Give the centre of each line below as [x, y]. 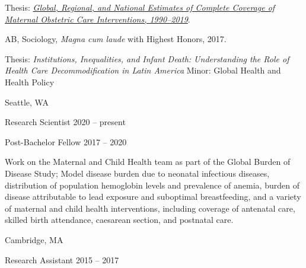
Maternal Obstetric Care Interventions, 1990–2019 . [98, 19]
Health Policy [30, 82]
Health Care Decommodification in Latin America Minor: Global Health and [143, 70]
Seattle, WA [27, 102]
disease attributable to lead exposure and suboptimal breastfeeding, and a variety [153, 197]
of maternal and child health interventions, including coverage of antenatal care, [150, 208]
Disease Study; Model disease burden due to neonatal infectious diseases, [137, 173]
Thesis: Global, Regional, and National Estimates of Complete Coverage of [140, 7]
